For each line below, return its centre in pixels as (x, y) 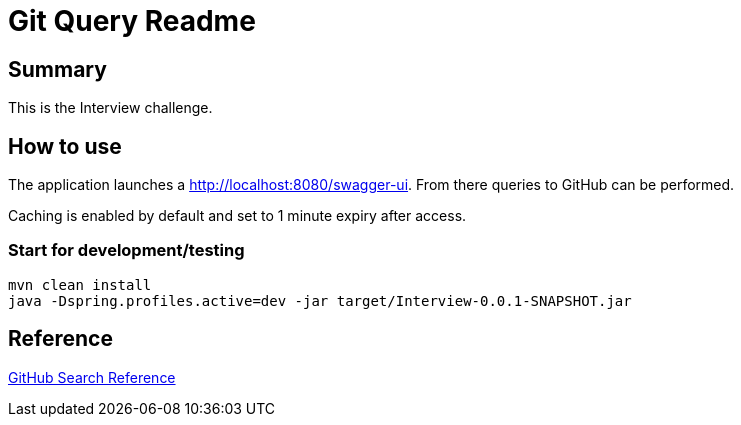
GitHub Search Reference (92, 377)
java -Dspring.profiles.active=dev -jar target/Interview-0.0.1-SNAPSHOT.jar (320, 300)
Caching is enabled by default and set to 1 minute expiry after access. (237, 216)
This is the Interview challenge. (110, 108)
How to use (65, 146)
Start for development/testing (126, 250)
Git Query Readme (132, 21)
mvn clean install (80, 284)
